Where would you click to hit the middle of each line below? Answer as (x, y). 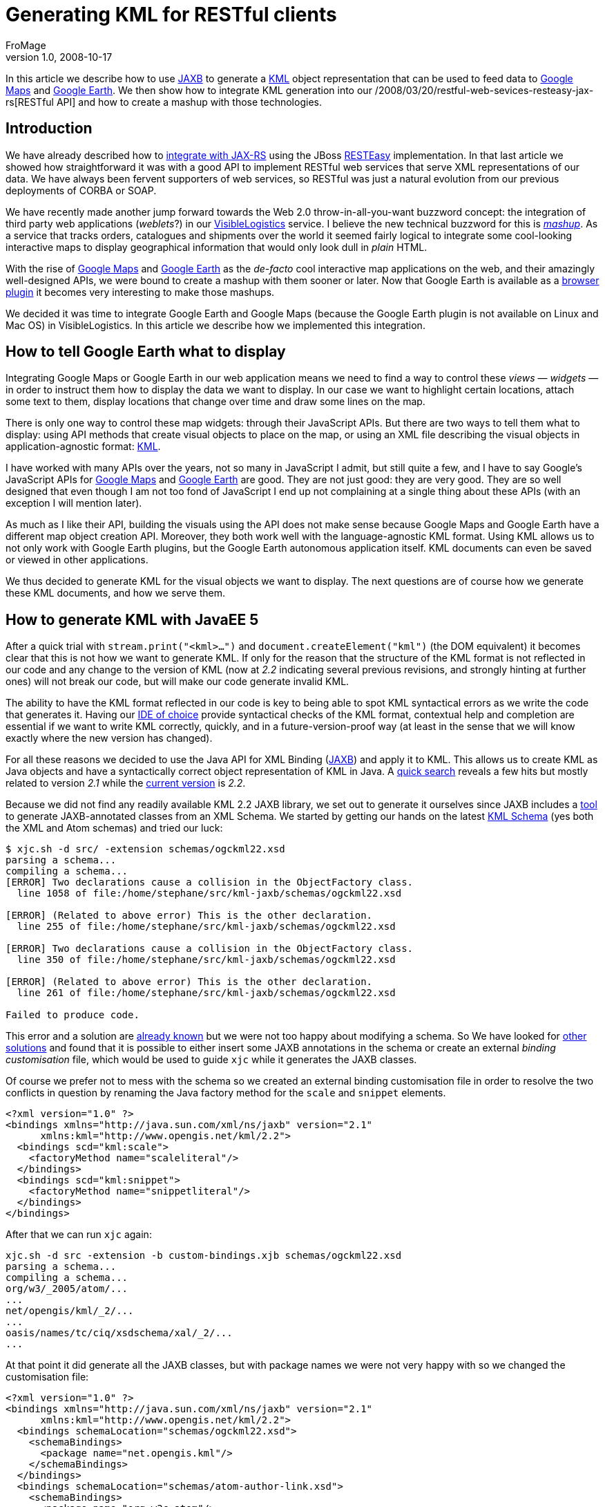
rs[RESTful (30, 102)
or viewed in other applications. (77, 560)
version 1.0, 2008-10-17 (59, 57)
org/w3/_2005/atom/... (67, 1289)
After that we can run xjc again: (79, 1235)
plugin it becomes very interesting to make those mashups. (140, 292)
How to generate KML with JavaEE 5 (132, 619)
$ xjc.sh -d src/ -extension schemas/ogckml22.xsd (145, 849)
